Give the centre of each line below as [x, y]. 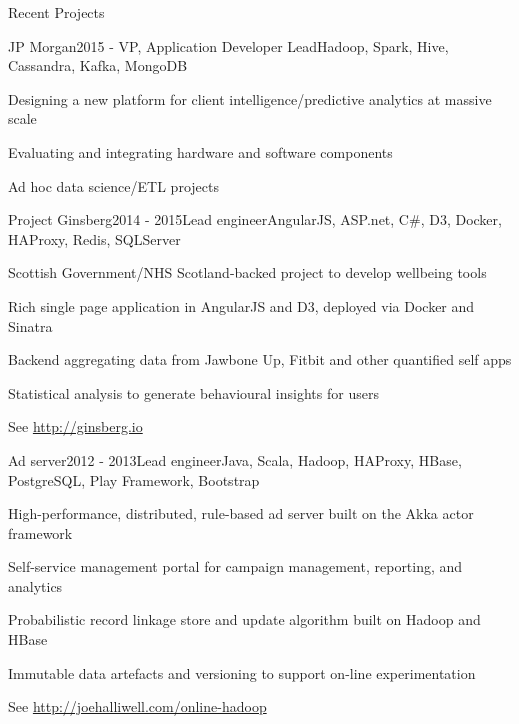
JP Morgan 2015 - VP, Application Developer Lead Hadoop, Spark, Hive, [228, 45]
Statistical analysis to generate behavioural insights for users [193, 392]
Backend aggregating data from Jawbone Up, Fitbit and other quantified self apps [260, 359]
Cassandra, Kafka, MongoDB [98, 65]
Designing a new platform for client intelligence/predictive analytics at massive [250, 98]
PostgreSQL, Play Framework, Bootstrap [134, 479]
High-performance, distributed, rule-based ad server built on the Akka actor [241, 513]
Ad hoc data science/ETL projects [113, 185]
